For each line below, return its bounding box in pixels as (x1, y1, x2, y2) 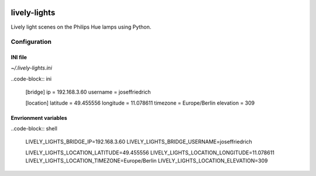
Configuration (11, 38, 52, 46)
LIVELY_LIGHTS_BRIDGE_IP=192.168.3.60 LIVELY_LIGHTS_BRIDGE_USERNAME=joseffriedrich (25, 138, 253, 146)
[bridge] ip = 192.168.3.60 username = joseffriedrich (25, 88, 152, 96)
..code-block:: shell (11, 125, 58, 132)
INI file (11, 54, 28, 61)
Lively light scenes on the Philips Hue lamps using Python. (11, 23, 152, 30)
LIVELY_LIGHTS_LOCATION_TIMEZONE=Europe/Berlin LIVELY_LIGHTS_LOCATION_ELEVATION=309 (25, 157, 268, 164)
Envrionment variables (11, 114, 67, 121)
